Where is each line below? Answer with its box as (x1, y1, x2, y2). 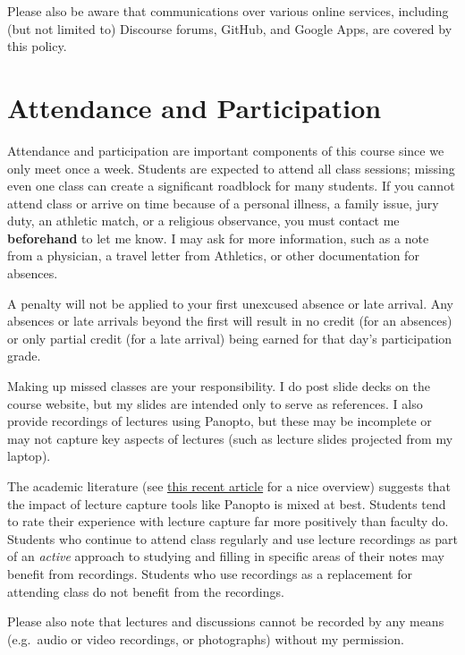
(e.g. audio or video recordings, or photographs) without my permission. (7, 629, 404, 648)
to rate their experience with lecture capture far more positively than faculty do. (7, 512, 449, 531)
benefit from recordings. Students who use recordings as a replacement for (7, 564, 412, 583)
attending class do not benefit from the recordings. (7, 582, 284, 600)
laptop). (7, 447, 51, 465)
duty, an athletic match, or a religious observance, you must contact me (7, 211, 400, 230)
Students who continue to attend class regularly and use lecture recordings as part (7, 529, 458, 548)
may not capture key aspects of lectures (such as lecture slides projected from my (7, 429, 453, 447)
